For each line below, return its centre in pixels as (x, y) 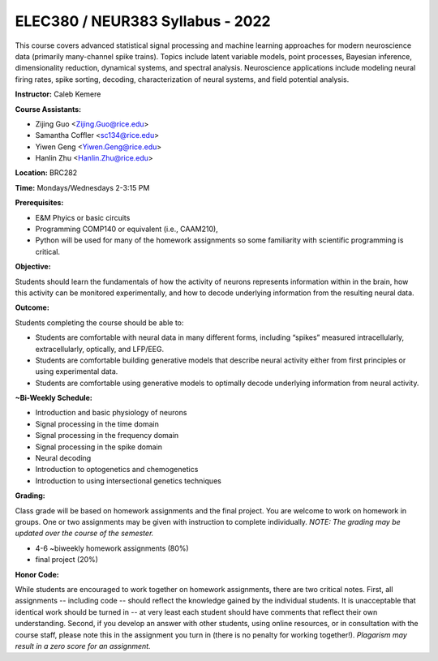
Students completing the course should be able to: (99, 322)
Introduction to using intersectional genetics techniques (129, 481)
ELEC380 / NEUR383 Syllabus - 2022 (143, 21)
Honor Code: (37, 574)
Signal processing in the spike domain (99, 447)
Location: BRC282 (46, 173)
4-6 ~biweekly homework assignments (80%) (112, 548)
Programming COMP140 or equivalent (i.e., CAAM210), (127, 229)
